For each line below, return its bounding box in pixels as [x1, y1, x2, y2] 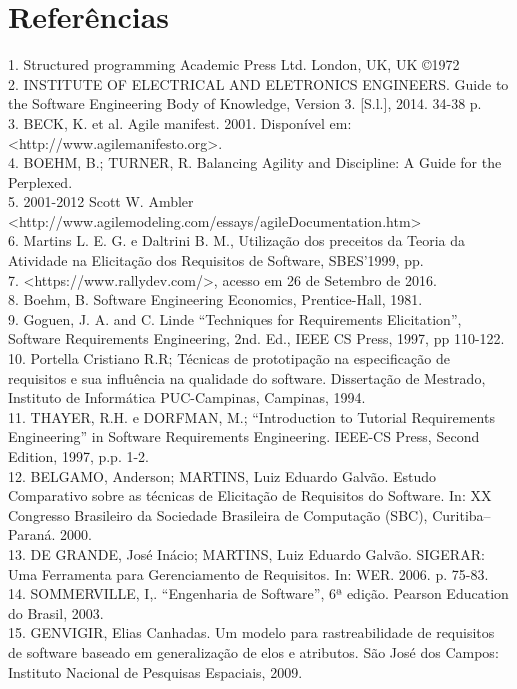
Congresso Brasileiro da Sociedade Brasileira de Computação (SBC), [8, 504, 428, 525]
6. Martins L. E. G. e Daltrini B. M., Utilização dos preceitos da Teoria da [8, 230, 466, 251]
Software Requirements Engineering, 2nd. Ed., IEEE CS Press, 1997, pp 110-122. [8, 328, 505, 349]
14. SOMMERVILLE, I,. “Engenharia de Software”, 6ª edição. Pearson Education [8, 583, 509, 604]
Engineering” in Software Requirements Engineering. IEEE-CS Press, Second [8, 426, 480, 447]
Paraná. [8, 524, 56, 545]
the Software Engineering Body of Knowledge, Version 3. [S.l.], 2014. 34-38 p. [8, 93, 482, 114]
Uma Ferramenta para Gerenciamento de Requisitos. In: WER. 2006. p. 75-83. [8, 563, 489, 584]
